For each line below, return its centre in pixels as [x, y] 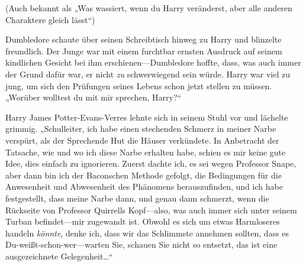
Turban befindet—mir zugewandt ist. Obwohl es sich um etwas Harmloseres [143, 221]
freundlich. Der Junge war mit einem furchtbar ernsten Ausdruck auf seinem [144, 51]
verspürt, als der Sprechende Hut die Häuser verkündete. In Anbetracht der [142, 140]
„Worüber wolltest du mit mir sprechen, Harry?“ [94, 97]
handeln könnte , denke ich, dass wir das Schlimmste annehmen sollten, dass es [147, 233]
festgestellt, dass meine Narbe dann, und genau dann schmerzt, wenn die [137, 198]
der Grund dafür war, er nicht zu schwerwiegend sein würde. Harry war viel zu [148, 74]
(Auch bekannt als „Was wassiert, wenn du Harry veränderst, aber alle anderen [149, 8]
